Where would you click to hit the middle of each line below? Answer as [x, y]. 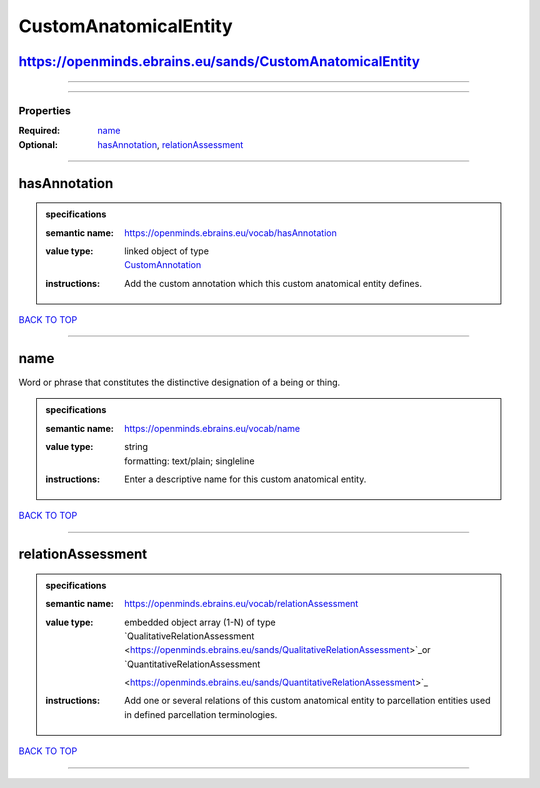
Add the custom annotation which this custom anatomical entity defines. [273, 283]
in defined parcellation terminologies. [201, 714]
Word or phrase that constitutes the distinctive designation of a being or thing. [179, 382]
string [136, 447]
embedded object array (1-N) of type [200, 622]
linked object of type [167, 251]
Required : [39, 131]
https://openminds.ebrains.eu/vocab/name [212, 428]
